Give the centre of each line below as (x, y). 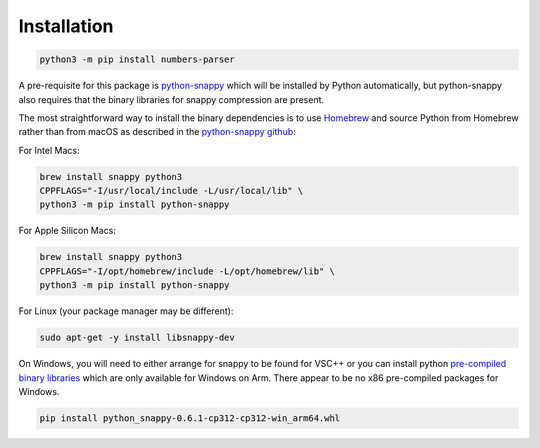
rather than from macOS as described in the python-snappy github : (157, 132)
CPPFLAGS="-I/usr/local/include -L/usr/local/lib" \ (171, 191)
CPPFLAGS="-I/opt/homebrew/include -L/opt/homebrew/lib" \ (187, 271)
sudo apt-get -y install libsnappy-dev (137, 338)
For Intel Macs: (49, 150)
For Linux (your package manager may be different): (126, 311)
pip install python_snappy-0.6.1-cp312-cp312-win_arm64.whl (190, 418)
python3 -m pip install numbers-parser (137, 59)
